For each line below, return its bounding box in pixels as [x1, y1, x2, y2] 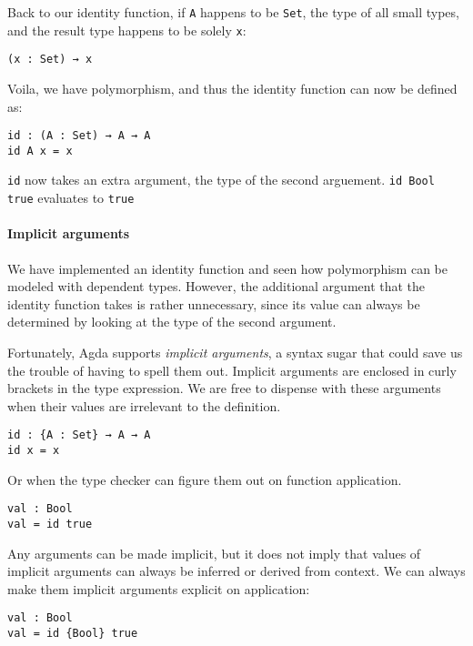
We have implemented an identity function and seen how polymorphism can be [7, 258, 448, 278]
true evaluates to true [7, 188, 135, 207]
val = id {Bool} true [7, 626, 138, 640]
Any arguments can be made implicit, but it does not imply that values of [7, 543, 421, 562]
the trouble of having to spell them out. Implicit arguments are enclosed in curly [7, 360, 457, 379]
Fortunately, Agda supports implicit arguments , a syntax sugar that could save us [7, 342, 463, 361]
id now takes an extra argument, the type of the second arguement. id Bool [7, 170, 435, 189]
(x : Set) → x [7, 53, 93, 66]
